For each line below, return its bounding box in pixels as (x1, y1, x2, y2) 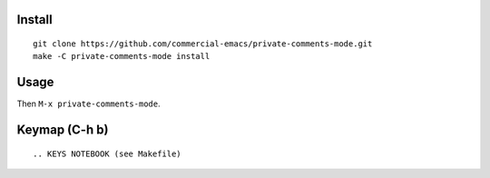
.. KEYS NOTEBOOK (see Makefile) (33, 148, 181, 159)
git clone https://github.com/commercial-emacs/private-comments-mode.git (33, 39, 373, 49)
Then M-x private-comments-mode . (16, 98, 161, 109)
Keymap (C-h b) (16, 123, 109, 138)
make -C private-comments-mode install (33, 51, 211, 62)
